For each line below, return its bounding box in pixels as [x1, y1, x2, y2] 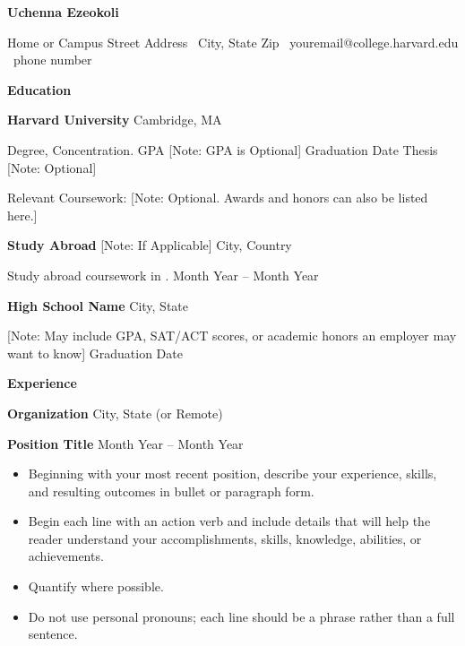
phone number [13, 50, 92, 69]
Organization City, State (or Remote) [7, 403, 223, 422]
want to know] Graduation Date [7, 343, 183, 362]
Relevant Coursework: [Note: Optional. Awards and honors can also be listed [7, 188, 428, 207]
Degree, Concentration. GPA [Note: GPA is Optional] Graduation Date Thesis [7, 140, 438, 159]
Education [7, 80, 72, 99]
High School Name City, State [7, 296, 189, 314]
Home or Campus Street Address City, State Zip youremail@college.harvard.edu [7, 32, 459, 51]
